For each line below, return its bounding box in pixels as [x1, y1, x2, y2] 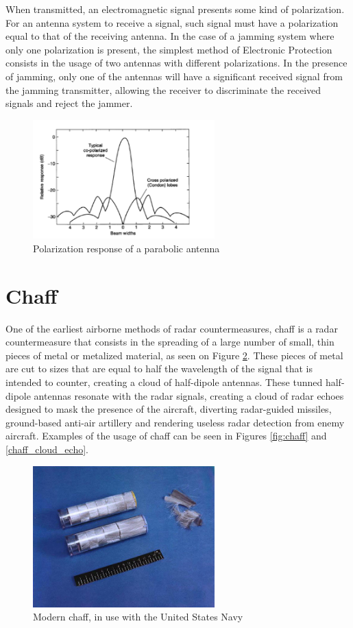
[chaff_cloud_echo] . [5, 442, 88, 456]
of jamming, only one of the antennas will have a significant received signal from [5, 69, 343, 83]
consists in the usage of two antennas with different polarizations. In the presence [5, 56, 348, 70]
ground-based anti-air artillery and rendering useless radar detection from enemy [5, 415, 345, 429]
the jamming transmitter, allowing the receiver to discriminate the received [5, 82, 321, 97]
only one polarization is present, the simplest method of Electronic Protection [5, 42, 332, 56]
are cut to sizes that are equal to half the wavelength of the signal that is [5, 361, 313, 376]
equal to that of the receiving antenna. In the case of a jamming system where [5, 29, 334, 43]
